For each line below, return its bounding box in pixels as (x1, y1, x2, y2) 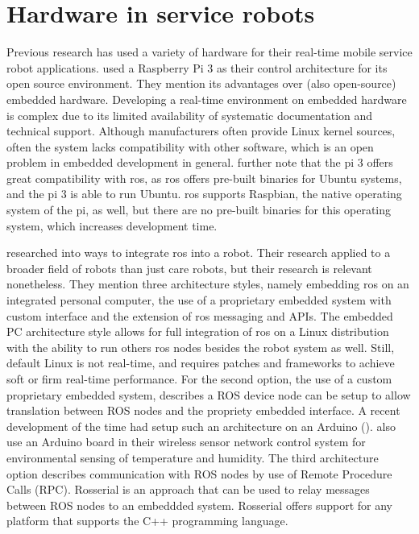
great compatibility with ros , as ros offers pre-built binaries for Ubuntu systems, (6, 169, 402, 186)
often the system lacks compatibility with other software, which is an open (6, 138, 374, 155)
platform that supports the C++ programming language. (6, 512, 288, 529)
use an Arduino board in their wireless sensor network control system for (6, 433, 366, 450)
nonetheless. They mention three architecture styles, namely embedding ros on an (6, 275, 409, 292)
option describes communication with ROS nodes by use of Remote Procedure (6, 465, 392, 482)
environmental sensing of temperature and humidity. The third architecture (6, 449, 379, 466)
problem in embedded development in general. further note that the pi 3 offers (6, 154, 393, 171)
